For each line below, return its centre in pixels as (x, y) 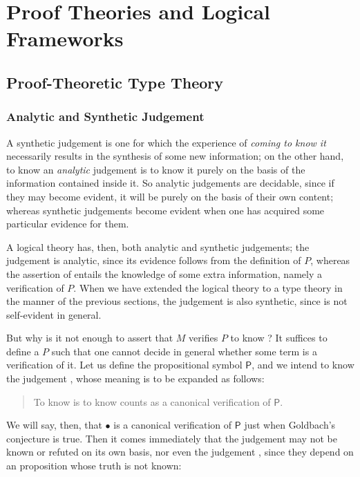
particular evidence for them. (68, 224)
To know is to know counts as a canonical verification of (152, 401)
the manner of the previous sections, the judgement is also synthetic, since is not (177, 301)
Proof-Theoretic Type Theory (115, 82)
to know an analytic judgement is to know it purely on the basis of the (156, 169)
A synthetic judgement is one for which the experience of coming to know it (166, 142)
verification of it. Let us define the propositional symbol (124, 365)
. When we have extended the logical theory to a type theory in (208, 287)
